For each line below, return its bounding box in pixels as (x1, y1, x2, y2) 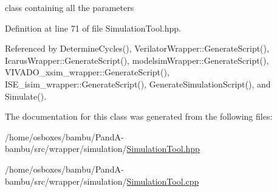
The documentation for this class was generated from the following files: (5, 110, 273, 123)
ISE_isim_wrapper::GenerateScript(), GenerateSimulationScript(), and (5, 77, 271, 90)
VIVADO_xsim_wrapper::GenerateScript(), (5, 66, 169, 78)
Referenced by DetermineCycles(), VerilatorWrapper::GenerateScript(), (5, 42, 269, 55)
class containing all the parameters (5, 1, 134, 13)
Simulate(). (5, 89, 47, 102)
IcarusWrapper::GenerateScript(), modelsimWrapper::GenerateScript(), (5, 53, 269, 66)
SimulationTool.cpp (126, 174, 199, 187)
